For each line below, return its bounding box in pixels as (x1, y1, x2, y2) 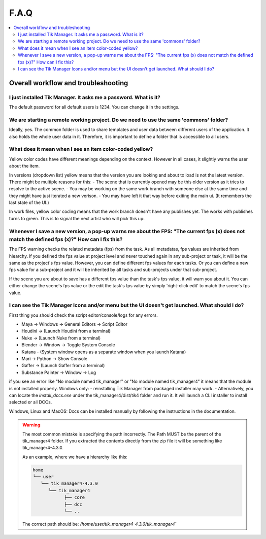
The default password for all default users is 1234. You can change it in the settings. (9, 104, 180, 110)
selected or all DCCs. (9, 399, 52, 405)
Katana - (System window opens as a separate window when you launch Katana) (21, 349, 186, 355)
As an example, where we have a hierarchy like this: (22, 454, 128, 460)
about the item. (9, 163, 40, 169)
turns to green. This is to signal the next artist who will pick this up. (9, 215, 145, 221)
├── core (64, 495, 85, 500)
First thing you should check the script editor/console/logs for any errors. (9, 312, 158, 318)
